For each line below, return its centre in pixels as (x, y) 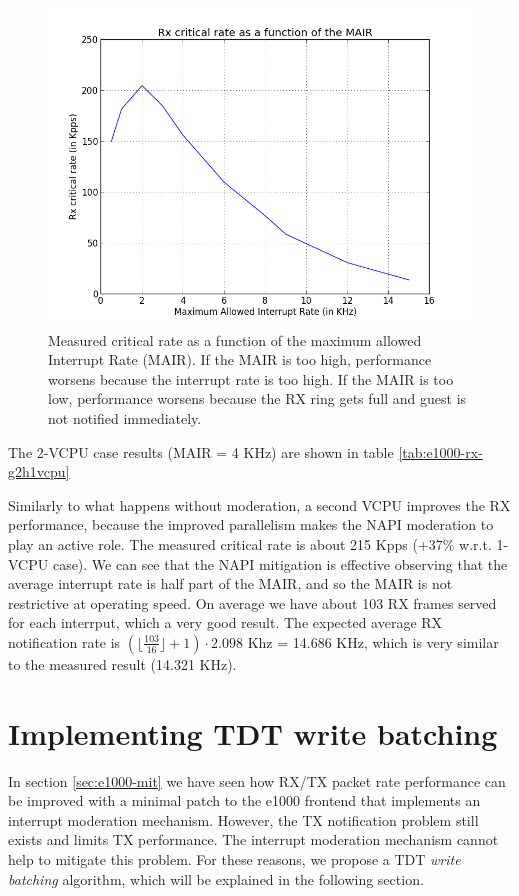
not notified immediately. (125, 417)
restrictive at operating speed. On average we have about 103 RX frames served (252, 602)
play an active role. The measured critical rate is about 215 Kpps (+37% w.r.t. (250, 543)
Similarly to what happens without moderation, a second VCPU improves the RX (259, 504)
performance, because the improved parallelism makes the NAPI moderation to (251, 524)
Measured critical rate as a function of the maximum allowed (235, 339)
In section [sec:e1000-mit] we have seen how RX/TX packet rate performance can (257, 780)
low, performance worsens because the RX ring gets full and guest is (257, 398)
